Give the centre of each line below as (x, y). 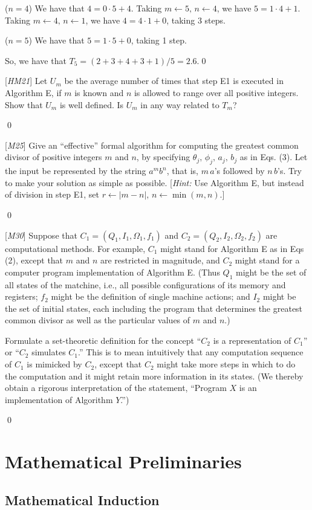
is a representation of (252, 340)
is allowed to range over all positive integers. (216, 92)
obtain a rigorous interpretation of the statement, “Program (116, 388)
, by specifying (163, 157)
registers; (21, 296)
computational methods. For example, (75, 248)
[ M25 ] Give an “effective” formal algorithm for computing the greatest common (152, 145)
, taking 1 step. (159, 40)
